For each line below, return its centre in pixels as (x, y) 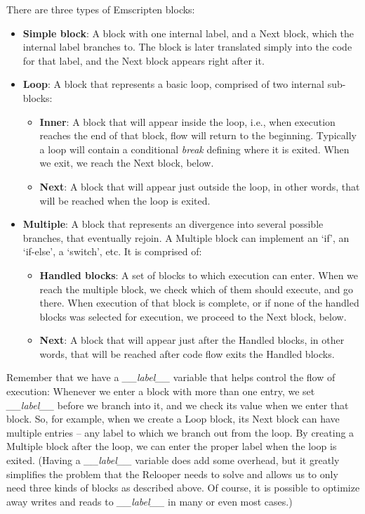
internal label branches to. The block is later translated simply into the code (187, 47)
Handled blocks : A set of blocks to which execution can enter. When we (199, 275)
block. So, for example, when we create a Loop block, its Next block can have (173, 419)
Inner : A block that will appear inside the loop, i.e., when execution (187, 121)
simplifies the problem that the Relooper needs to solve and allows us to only (172, 474)
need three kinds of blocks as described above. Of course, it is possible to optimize (183, 488)
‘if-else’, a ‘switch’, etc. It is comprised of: (112, 251)
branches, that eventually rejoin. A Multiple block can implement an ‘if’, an (186, 237)
